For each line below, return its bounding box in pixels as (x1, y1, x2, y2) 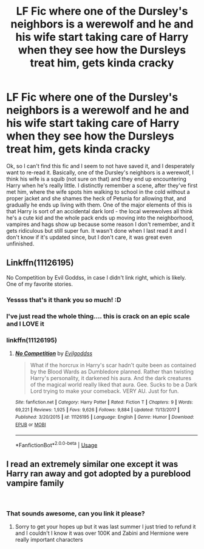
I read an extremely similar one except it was (6, 459, 178, 469)
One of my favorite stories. (6, 280, 73, 288)
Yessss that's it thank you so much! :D (6, 296, 121, 304)
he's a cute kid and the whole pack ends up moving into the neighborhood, (6, 214, 194, 221)
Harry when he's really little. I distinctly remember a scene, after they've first (6, 182, 198, 189)
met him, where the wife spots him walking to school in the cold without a (6, 188, 190, 196)
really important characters (15, 536, 83, 544)
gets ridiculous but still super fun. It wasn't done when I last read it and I (6, 227, 187, 234)
